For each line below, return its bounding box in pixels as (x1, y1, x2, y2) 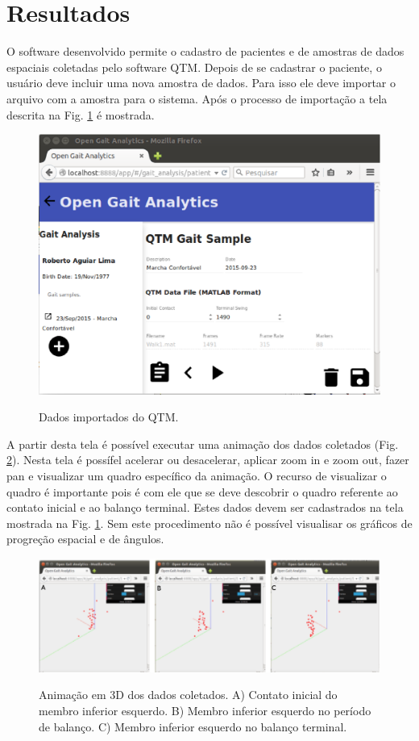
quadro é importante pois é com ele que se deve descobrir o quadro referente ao (6, 483, 398, 500)
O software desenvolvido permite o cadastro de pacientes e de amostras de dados (6, 43, 404, 60)
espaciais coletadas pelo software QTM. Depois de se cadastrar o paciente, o (6, 58, 382, 75)
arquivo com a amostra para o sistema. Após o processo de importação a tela (6, 90, 388, 107)
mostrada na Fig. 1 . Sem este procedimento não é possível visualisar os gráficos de (6, 514, 413, 531)
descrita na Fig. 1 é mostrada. (6, 106, 155, 123)
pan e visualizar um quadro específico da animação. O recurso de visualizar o (6, 467, 387, 484)
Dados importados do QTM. (39, 408, 179, 425)
